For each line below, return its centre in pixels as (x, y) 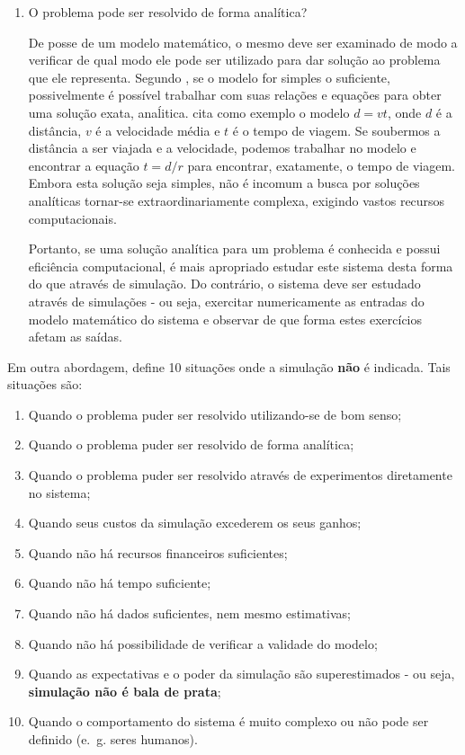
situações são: (45, 384)
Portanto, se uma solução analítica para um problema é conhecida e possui (234, 249)
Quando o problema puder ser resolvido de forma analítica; (191, 444)
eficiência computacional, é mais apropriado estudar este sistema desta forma (241, 266)
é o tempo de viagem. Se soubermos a (336, 130)
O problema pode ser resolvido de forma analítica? (168, 12)
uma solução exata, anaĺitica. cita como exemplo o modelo (189, 112)
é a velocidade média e (158, 130)
